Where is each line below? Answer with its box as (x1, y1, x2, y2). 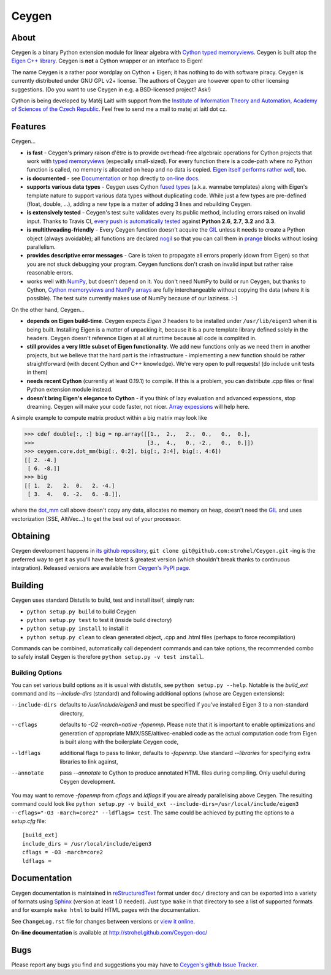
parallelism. (26, 243, 56, 251)
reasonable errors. (26, 269, 74, 276)
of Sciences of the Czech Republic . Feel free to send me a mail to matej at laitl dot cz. (11, 105, 227, 113)
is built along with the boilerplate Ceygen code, (59, 738, 179, 745)
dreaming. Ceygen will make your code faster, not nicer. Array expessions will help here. (26, 403, 250, 411)
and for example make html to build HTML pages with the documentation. (11, 906, 200, 914)
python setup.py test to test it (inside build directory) (26, 616, 172, 623)
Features (11, 121, 46, 132)
